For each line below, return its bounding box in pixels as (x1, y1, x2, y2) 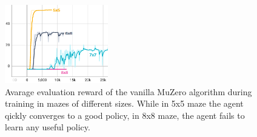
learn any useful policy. (5, 121, 90, 133)
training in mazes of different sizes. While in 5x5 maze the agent (5, 97, 244, 110)
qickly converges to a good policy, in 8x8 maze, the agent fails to (5, 109, 245, 121)
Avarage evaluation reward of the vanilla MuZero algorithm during (5, 85, 252, 98)
